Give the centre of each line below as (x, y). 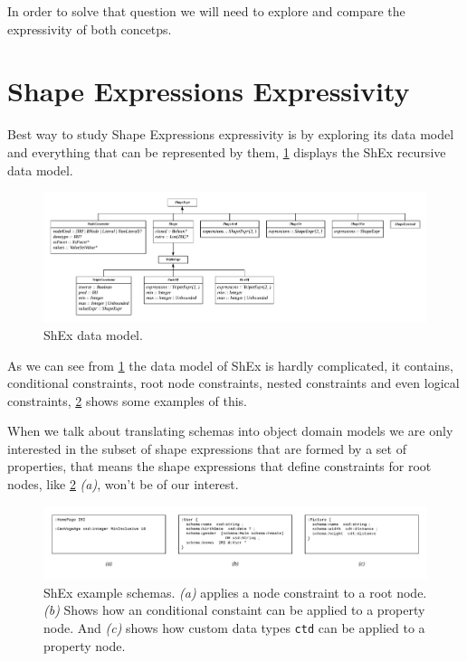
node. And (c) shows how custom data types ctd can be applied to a (234, 628)
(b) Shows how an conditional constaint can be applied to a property (234, 610)
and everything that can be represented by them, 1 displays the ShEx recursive (227, 151)
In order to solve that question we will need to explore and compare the (206, 11)
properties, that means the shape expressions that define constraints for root (219, 466)
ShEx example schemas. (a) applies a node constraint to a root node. (235, 592)
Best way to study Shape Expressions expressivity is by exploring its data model (231, 134)
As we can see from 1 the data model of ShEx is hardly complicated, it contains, (230, 365)
